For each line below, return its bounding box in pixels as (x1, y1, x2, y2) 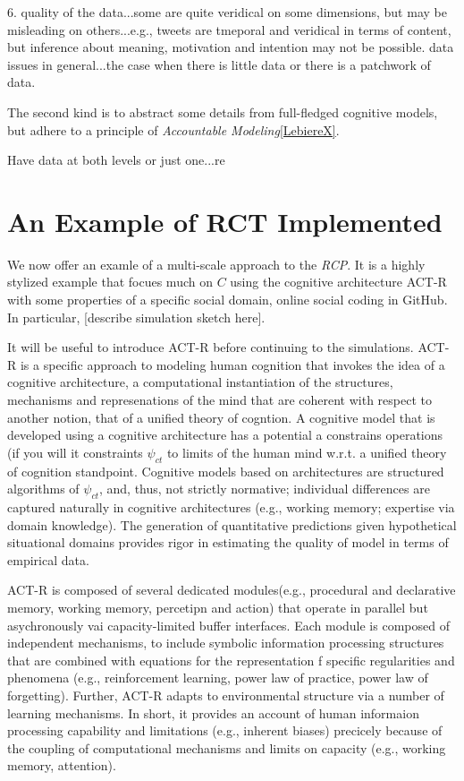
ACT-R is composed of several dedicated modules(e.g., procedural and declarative (7, 580, 456, 599)
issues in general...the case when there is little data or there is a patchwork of (7, 55, 431, 73)
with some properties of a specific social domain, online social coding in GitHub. (7, 290, 448, 309)
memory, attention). (7, 756, 116, 775)
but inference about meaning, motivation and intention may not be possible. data (7, 38, 454, 56)
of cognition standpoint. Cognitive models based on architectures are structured (7, 461, 444, 480)
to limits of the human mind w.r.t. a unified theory (166, 442, 447, 461)
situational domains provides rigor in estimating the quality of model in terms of (7, 533, 449, 552)
